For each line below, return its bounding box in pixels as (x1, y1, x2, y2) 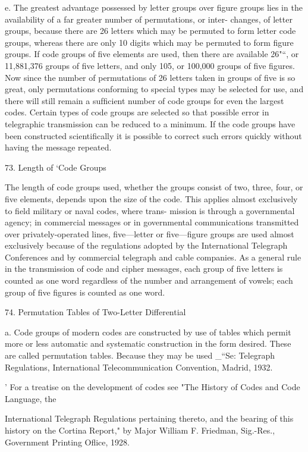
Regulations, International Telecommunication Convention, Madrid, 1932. (5, 360, 273, 373)
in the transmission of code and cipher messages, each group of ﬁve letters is (5, 262, 283, 275)
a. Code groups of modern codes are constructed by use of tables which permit (5, 325, 291, 338)
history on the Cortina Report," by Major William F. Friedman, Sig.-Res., (5, 424, 275, 436)
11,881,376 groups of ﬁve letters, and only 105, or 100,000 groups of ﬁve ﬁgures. (5, 59, 295, 71)
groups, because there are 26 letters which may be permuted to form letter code (5, 24, 296, 37)
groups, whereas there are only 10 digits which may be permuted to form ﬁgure (5, 36, 294, 48)
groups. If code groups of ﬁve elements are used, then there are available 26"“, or (5, 48, 299, 60)
